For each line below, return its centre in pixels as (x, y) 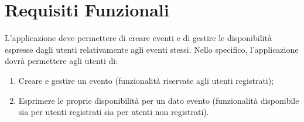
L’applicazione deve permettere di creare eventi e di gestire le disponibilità (138, 38)
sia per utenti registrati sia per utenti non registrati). (114, 112)
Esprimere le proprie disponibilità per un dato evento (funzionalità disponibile (159, 100)
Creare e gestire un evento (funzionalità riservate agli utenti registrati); (146, 80)
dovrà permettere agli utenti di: (62, 61)
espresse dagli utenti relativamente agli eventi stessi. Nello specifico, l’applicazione (152, 49)
